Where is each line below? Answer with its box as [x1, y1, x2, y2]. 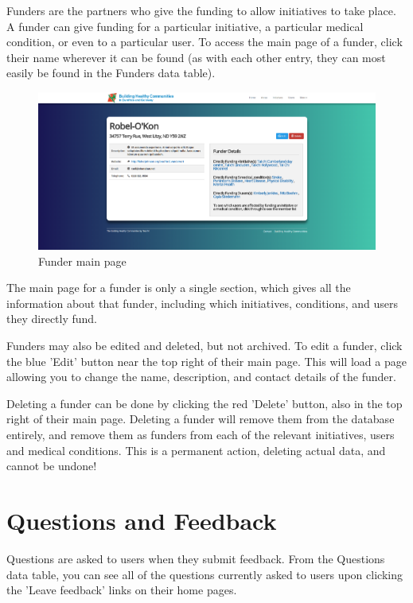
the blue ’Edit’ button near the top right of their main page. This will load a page [6, 352, 407, 369]
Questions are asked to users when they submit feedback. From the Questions [6, 550, 385, 566]
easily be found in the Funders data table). [6, 64, 216, 81]
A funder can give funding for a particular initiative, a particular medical [6, 18, 364, 34]
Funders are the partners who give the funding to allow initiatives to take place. [6, 2, 396, 18]
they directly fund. [6, 310, 98, 327]
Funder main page [38, 252, 127, 269]
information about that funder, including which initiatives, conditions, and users [6, 294, 399, 311]
